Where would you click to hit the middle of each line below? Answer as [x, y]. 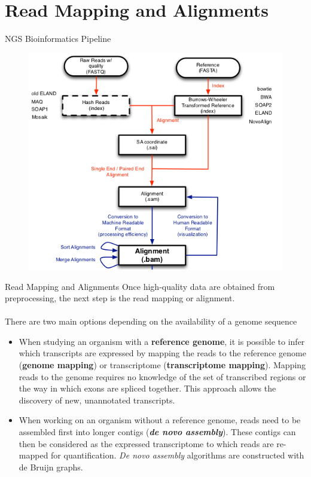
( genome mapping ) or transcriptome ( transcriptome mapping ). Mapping [162, 365]
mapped [33, 455]
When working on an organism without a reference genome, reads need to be [160, 420]
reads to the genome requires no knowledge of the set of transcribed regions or [162, 376]
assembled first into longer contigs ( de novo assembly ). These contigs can [157, 432]
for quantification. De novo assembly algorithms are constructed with [178, 455]
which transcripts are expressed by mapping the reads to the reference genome [162, 353]
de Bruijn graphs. [51, 467]
